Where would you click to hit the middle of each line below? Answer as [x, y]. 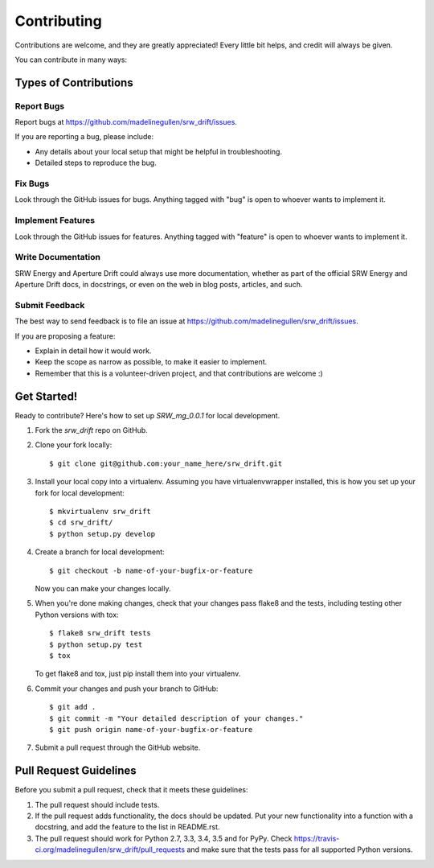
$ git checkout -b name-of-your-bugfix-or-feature [151, 570]
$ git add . [73, 707]
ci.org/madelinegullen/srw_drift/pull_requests [110, 849]
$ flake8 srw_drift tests [100, 633]
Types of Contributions [74, 82]
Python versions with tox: [77, 615]
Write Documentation [57, 257]
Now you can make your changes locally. [103, 588]
